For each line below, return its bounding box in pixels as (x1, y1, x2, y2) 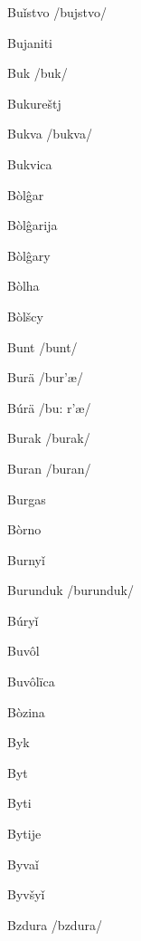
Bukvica (7, 154, 52, 173)
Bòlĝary (7, 245, 51, 264)
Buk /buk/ (7, 63, 68, 82)
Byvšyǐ (7, 885, 45, 904)
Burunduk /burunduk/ (7, 581, 134, 600)
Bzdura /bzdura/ (7, 915, 102, 934)
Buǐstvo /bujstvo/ (7, 3, 108, 21)
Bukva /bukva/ (7, 124, 92, 143)
